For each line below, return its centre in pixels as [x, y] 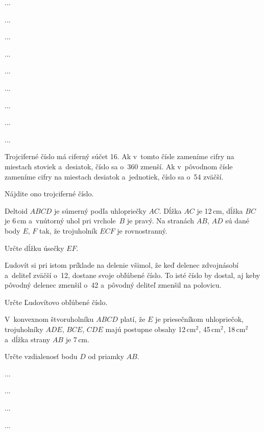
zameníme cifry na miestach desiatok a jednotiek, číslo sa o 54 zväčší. [114, 176]
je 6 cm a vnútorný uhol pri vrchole [60, 221]
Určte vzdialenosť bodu [41, 356]
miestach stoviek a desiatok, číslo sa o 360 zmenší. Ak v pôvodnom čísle [119, 166]
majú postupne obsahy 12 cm [151, 329]
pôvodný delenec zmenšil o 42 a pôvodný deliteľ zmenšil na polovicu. [113, 285]
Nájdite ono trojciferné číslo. [49, 194]
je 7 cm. [77, 339]
